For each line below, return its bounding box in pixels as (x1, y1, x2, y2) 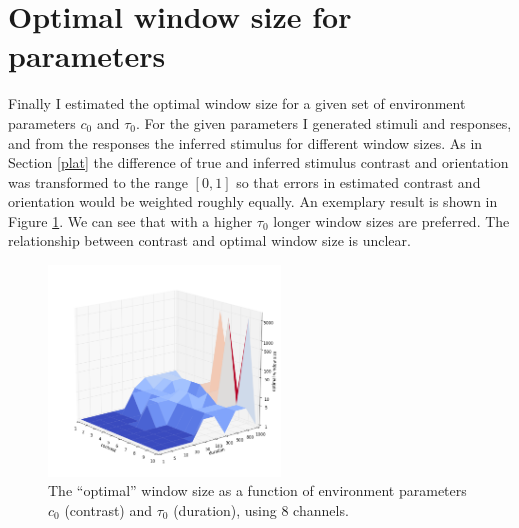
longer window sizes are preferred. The (273, 210, 510, 231)
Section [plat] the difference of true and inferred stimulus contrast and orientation (8, 152, 509, 173)
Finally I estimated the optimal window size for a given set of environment (8, 93, 466, 114)
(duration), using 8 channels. (173, 499, 349, 520)
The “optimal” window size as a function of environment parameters (48, 480, 467, 501)
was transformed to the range (8, 171, 188, 192)
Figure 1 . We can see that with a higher (8, 210, 253, 231)
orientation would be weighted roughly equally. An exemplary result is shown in (8, 191, 498, 212)
